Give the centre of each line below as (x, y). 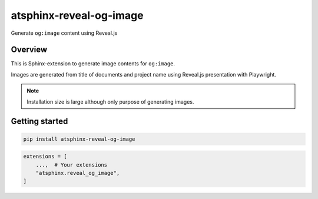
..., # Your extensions (72, 165)
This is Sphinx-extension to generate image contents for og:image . (93, 64)
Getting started (39, 122)
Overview (29, 50)
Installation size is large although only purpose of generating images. (110, 102)
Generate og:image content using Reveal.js (64, 33)
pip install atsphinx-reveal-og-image (79, 139)
